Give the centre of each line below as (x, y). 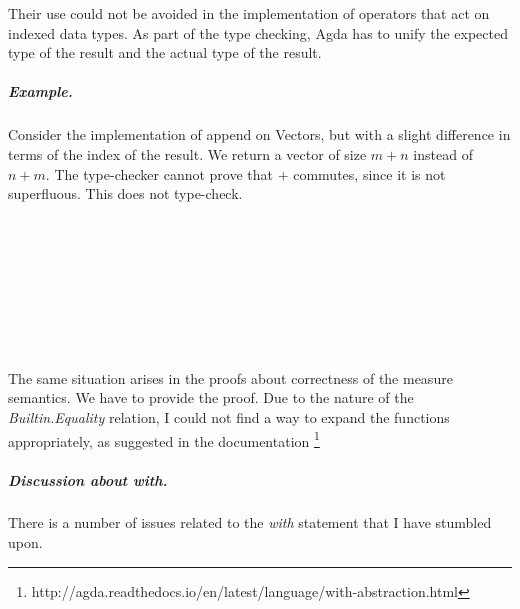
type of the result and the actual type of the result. (165, 52)
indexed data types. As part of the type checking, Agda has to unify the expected (258, 32)
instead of (443, 153)
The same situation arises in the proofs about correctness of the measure (230, 377)
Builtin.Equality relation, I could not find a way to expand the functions (229, 417)
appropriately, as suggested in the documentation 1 (164, 439)
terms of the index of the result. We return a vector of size (187, 153)
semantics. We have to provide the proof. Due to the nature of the (211, 397)
